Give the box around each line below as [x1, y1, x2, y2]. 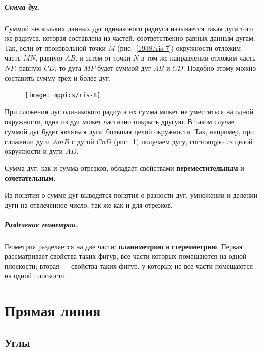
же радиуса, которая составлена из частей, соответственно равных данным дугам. [5, 33, 255, 43]
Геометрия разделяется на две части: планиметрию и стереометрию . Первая [5, 241, 243, 251]
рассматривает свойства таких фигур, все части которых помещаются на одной [5, 251, 247, 261]
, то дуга [54, 62, 82, 73]
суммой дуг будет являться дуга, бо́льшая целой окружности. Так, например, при [5, 126, 254, 136]
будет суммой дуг [97, 62, 151, 73]
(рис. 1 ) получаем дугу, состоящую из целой [114, 136, 253, 146]
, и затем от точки [75, 52, 131, 63]
